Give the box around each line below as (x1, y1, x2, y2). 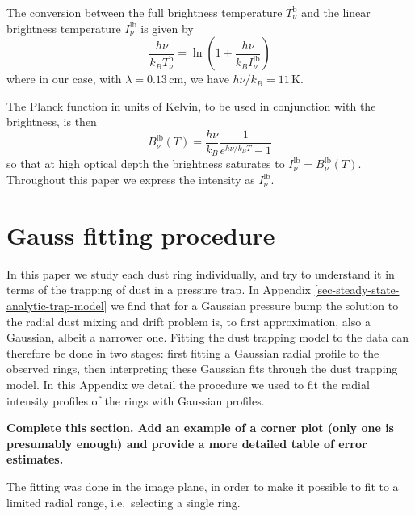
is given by (140, 19, 194, 36)
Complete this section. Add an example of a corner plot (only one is (6, 419, 394, 436)
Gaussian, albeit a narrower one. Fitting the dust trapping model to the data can (6, 329, 409, 346)
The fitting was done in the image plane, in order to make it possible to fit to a (6, 477, 399, 494)
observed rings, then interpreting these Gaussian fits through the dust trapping (6, 360, 398, 377)
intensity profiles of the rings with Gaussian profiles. (6, 392, 265, 409)
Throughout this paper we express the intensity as (6, 171, 255, 188)
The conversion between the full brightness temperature (6, 4, 283, 20)
